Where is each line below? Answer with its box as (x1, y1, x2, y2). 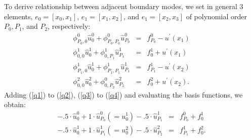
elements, (4, 11, 33, 21)
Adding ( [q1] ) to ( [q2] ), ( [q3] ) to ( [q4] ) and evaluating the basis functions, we (4, 89, 243, 100)
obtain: (4, 99, 26, 110)
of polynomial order (186, 11, 247, 21)
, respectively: (48, 21, 91, 31)
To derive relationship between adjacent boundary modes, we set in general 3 (4, 1, 243, 11)
